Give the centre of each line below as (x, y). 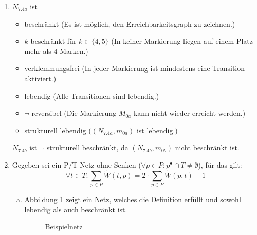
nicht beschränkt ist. (207, 147)
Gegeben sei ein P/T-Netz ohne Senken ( (77, 164)
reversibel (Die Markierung (74, 113)
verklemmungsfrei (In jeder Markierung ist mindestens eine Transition (135, 68)
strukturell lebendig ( (58, 130)
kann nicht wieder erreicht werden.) (189, 113)
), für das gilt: (220, 164)
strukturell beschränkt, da (87, 147)
